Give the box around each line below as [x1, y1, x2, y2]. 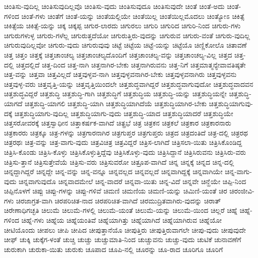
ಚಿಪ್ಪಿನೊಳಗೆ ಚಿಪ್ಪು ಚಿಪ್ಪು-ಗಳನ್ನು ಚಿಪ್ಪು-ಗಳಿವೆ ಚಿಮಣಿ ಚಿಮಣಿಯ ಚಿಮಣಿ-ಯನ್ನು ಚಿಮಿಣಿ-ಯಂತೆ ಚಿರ [4, 186, 227, 196]
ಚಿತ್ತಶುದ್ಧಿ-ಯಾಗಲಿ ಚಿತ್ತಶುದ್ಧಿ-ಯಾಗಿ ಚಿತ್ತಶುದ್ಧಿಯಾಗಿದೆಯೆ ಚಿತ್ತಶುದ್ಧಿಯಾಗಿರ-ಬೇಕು [24, 98, 207, 108]
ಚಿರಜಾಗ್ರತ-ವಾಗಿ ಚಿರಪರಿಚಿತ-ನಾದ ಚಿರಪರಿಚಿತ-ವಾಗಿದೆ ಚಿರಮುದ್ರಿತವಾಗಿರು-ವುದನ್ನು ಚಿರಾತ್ [16, 195, 221, 205]
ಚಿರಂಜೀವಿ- [229, 186, 255, 196]
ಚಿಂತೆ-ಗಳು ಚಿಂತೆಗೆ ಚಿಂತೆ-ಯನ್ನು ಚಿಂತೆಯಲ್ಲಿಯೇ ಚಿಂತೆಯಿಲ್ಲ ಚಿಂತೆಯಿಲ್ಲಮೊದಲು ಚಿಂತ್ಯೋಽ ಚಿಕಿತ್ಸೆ [21, 10, 245, 21]
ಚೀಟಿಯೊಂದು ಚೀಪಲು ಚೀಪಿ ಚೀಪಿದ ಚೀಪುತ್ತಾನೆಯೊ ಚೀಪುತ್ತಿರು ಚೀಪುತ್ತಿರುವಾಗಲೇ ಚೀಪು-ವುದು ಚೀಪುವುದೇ [4, 224, 246, 235]
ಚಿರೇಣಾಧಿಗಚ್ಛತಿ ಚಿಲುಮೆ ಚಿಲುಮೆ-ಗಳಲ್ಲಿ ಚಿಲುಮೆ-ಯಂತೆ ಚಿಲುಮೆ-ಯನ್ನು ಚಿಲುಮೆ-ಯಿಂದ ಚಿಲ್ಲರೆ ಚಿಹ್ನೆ [4, 205, 238, 215]
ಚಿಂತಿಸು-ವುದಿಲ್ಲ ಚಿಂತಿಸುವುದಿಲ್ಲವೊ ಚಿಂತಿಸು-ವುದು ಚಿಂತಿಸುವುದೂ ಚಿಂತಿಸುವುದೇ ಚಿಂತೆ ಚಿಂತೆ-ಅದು [4, 1, 225, 11]
